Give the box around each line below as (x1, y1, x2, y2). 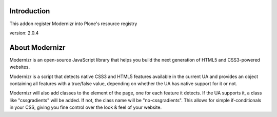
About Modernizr (9, 43, 66, 52)
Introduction (9, 7, 50, 15)
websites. (9, 64, 30, 70)
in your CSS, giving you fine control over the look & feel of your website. (9, 104, 162, 110)
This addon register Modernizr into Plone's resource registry (9, 21, 137, 27)
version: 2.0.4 (9, 30, 39, 36)
